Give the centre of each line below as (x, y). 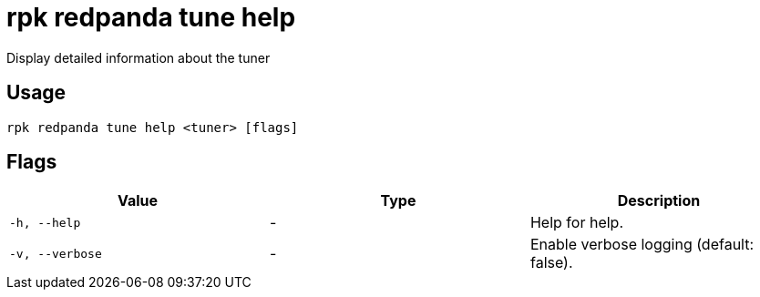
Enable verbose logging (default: (642, 245)
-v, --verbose (56, 253)
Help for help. (576, 223)
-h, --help (45, 222)
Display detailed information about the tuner (139, 57)
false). (551, 263)
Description (659, 201)
